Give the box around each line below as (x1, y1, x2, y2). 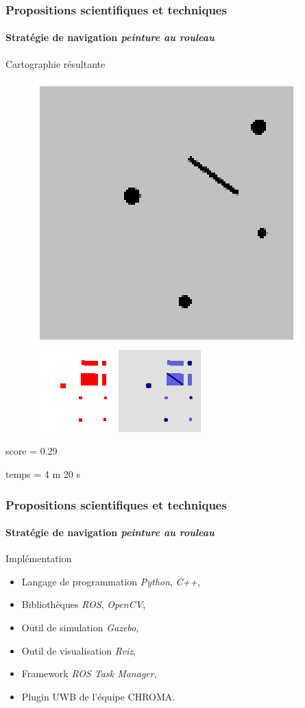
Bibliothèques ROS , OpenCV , (21, 597, 146, 611)
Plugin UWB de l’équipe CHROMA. (21, 689, 175, 703)
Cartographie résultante (5, 56, 106, 71)
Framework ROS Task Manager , (21, 666, 157, 681)
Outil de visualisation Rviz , (21, 643, 136, 657)
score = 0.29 (5, 444, 58, 458)
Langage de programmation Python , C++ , (21, 574, 200, 588)
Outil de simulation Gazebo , (21, 620, 139, 635)
